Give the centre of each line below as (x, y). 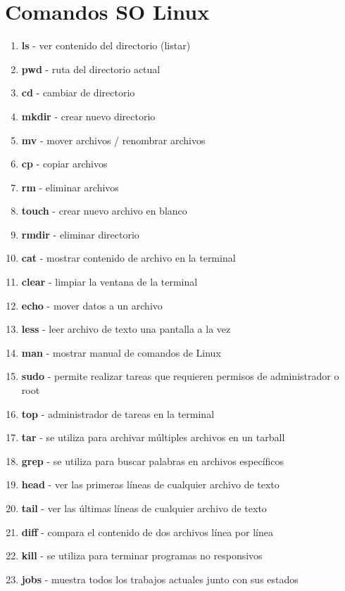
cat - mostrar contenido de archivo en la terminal (128, 258)
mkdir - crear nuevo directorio (88, 116)
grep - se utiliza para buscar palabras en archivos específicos (153, 460)
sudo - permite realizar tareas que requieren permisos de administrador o (180, 376)
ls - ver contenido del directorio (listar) (106, 45)
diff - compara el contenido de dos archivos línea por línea (147, 532)
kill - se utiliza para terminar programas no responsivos (142, 555)
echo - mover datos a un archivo (92, 305)
